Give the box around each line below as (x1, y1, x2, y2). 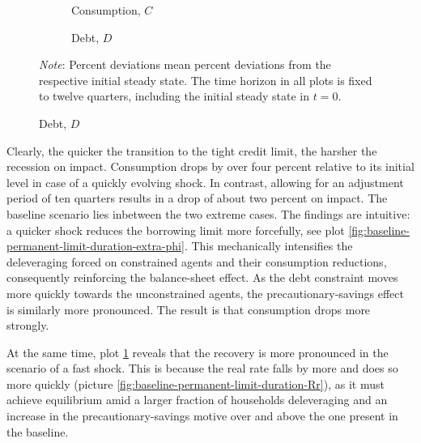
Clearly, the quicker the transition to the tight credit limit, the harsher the (6, 142, 377, 159)
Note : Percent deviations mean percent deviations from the (39, 56, 331, 73)
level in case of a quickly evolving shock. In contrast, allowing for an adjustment (6, 173, 404, 190)
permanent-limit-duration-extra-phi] (6, 237, 185, 254)
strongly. (6, 317, 49, 334)
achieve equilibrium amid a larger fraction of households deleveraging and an (6, 391, 388, 408)
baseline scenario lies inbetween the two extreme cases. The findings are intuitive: (6, 205, 410, 222)
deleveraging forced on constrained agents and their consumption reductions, (6, 253, 387, 270)
